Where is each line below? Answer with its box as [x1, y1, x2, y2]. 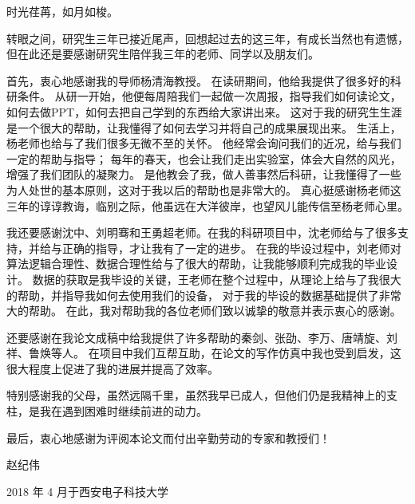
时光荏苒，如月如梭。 [6, 3, 118, 19]
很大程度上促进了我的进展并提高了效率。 [6, 360, 219, 376]
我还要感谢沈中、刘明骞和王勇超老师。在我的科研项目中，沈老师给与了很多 [6, 224, 397, 241]
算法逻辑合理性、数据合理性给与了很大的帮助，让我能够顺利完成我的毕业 [6, 255, 386, 272]
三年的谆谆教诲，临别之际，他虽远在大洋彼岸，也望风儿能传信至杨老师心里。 [6, 197, 409, 214]
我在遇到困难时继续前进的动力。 [39, 403, 207, 419]
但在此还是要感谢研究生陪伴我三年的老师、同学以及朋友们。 [6, 45, 319, 62]
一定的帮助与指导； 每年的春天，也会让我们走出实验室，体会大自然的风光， [6, 150, 401, 167]
